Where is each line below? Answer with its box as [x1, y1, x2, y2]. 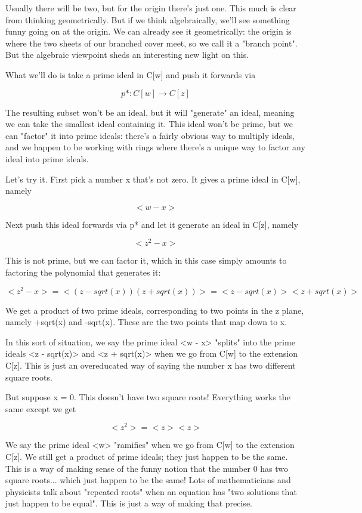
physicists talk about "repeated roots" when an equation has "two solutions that [5, 485, 297, 497]
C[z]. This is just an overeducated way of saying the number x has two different [5, 359, 296, 372]
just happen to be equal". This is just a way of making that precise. [5, 497, 252, 509]
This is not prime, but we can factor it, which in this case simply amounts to [5, 254, 287, 267]
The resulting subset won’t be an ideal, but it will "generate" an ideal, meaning [5, 106, 295, 118]
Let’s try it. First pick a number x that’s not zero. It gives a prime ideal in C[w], [5, 172, 301, 185]
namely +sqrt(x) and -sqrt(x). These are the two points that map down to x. [5, 316, 287, 328]
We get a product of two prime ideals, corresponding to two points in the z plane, [5, 304, 304, 316]
